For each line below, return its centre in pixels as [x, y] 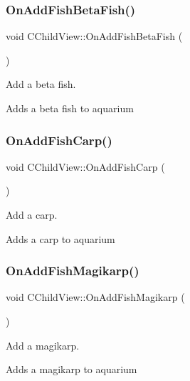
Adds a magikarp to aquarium [72, 369]
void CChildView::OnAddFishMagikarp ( [95, 297]
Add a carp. [32, 214]
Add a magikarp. [43, 345]
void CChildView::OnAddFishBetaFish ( [94, 36]
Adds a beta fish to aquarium [70, 108]
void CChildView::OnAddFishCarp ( [85, 166]
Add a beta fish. [41, 84]
